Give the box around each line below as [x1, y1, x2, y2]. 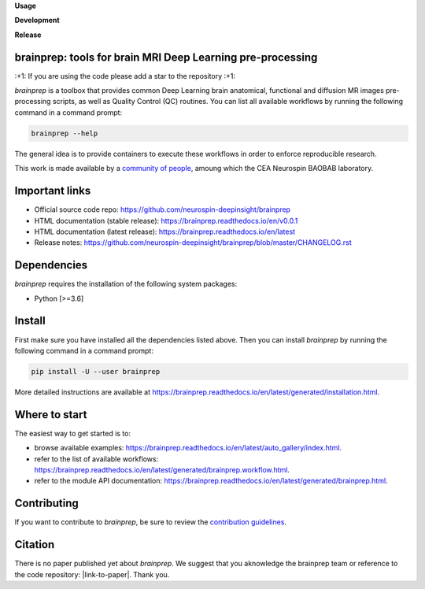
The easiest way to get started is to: [14, 428, 131, 438]
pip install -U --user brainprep [31, 367, 161, 376]
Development [14, 16, 60, 25]
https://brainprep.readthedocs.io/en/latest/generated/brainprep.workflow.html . [34, 465, 290, 474]
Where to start [14, 408, 87, 421]
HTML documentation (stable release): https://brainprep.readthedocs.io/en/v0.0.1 [34, 216, 298, 225]
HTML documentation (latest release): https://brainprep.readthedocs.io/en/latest [34, 227, 295, 236]
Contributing [14, 497, 79, 510]
